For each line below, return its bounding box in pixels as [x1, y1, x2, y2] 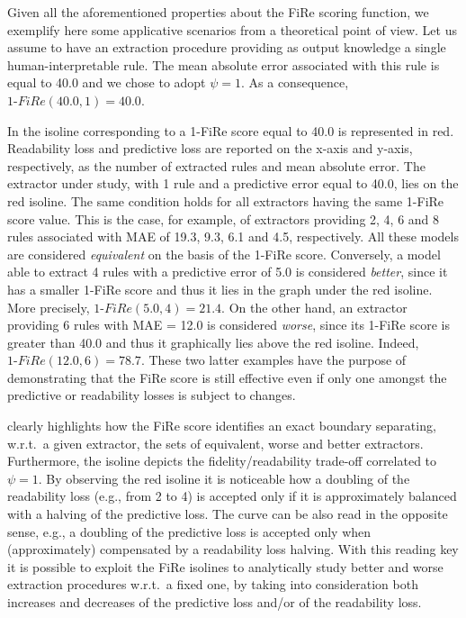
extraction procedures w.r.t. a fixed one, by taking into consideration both [7, 575, 418, 594]
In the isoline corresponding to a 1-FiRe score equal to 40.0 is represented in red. [7, 121, 454, 140]
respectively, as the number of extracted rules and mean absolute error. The [7, 156, 426, 175]
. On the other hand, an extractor [221, 297, 408, 316]
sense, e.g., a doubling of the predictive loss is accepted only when [7, 522, 372, 541]
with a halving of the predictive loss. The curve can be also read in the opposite [7, 504, 448, 523]
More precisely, [7, 297, 90, 316]
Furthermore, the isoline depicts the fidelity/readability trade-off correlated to [7, 451, 437, 470]
